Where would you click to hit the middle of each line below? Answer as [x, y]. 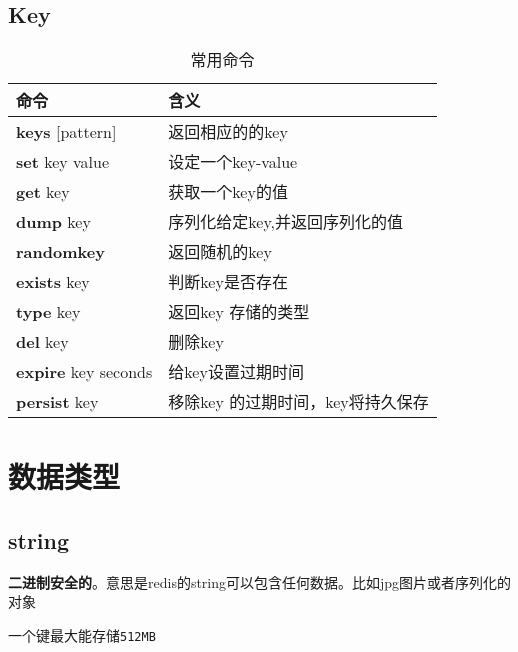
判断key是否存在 [228, 282]
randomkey [60, 251]
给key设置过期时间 [236, 372]
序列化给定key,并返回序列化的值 [286, 222]
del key [42, 341]
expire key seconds [84, 371]
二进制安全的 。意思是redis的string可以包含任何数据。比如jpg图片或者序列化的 [260, 581]
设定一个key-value [233, 162]
